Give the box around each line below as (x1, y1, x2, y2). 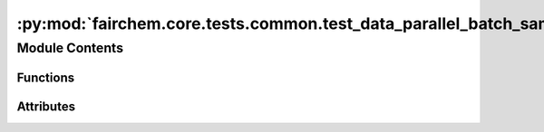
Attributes (16, 99, 76, 114)
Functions (16, 70, 75, 85)
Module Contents (16, 40, 124, 56)
